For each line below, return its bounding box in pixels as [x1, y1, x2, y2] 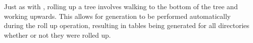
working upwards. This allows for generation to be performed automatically [4, 11, 231, 21]
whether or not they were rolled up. [4, 29, 111, 40]
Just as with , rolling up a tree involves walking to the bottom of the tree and [4, 1, 238, 11]
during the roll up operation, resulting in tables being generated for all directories [4, 20, 250, 30]
